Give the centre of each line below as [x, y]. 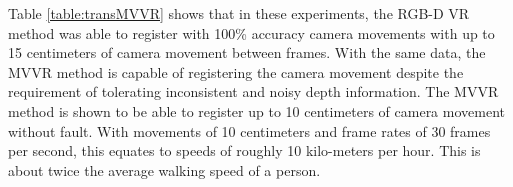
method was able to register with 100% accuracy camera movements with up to [251, 32]
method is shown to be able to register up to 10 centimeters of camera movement [256, 110]
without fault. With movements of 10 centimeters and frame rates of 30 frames [249, 130]
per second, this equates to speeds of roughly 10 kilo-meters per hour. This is [244, 150]
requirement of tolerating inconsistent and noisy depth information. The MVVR [253, 91]
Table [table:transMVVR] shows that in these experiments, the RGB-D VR [239, 13]
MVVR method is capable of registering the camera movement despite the [236, 71]
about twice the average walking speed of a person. [164, 169]
